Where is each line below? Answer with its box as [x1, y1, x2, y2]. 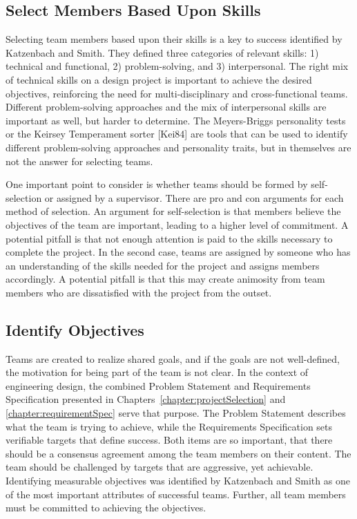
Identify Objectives [6, 319, 144, 340]
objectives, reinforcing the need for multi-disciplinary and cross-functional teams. [6, 86, 348, 100]
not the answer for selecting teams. [6, 153, 153, 168]
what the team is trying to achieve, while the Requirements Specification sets [6, 419, 333, 433]
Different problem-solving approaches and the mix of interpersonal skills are [6, 100, 327, 114]
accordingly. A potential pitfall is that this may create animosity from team [6, 272, 325, 286]
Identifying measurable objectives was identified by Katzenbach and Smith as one [6, 473, 350, 488]
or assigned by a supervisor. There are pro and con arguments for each [44, 190, 344, 205]
